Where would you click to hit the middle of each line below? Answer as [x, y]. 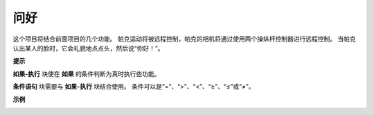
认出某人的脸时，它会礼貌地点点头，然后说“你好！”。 [88, 48]
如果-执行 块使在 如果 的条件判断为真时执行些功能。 [87, 73]
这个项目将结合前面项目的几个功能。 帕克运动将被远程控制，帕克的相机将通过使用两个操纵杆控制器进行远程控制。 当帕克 [184, 39]
